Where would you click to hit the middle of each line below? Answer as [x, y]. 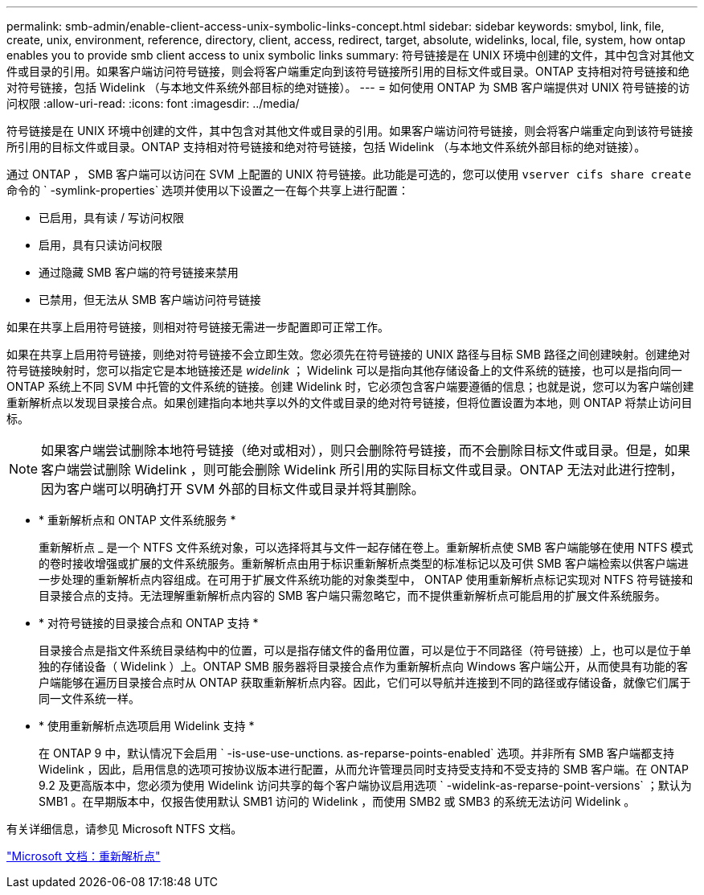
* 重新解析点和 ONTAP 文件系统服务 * [137, 520]
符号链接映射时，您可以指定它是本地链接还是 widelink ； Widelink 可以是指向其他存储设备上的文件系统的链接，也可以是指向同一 [344, 370]
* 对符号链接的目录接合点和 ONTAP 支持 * [149, 623]
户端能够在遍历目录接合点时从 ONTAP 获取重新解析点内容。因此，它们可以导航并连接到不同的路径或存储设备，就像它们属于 [365, 682]
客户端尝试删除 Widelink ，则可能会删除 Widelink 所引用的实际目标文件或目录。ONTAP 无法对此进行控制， [362, 470]
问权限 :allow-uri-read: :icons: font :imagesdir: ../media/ [153, 103]
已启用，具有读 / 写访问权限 [111, 218]
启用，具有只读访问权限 [100, 245]
